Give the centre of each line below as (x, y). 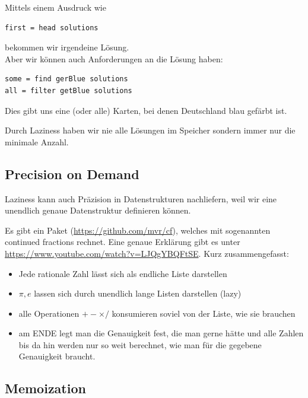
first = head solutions (52, 28)
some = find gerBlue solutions (66, 79)
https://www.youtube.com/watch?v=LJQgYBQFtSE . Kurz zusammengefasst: (147, 253)
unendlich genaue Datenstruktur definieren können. (98, 210)
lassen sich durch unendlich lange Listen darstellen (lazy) (138, 293)
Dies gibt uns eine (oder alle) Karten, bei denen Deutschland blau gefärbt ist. (146, 110)
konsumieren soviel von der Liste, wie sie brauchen (204, 313)
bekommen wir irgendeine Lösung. (67, 47)
